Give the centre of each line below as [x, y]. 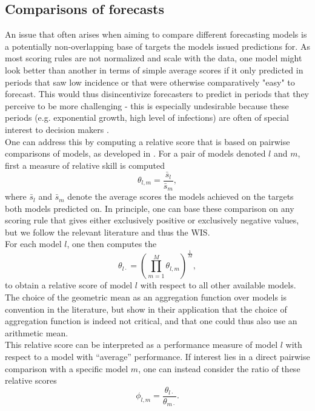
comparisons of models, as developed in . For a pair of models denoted [135, 153]
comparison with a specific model [67, 368]
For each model [33, 244]
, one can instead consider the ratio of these [219, 368]
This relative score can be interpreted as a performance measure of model [141, 345]
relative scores [31, 380]
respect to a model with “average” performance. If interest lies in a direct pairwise [157, 356]
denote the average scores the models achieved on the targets [181, 196]
